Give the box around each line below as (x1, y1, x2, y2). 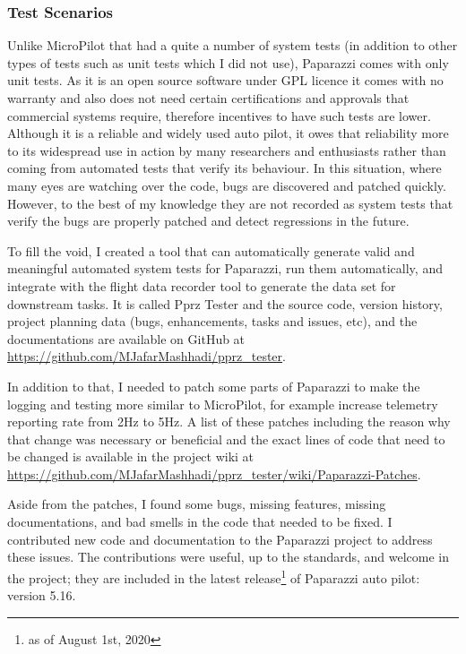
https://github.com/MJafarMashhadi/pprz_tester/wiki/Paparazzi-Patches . (7, 464, 421, 483)
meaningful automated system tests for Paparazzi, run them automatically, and (7, 259, 443, 278)
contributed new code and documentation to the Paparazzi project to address (7, 529, 433, 548)
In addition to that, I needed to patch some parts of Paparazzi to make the (7, 376, 420, 395)
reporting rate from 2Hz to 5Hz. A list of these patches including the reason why (7, 412, 451, 431)
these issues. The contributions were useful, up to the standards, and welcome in (7, 547, 450, 566)
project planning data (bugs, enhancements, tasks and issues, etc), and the (7, 312, 418, 331)
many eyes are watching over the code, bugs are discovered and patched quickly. (7, 176, 446, 194)
